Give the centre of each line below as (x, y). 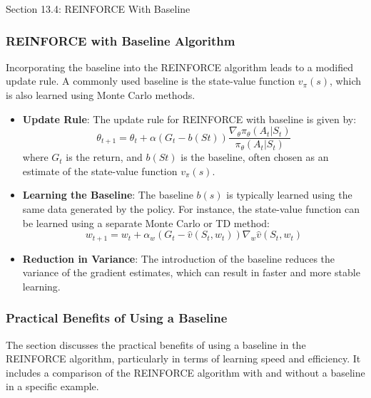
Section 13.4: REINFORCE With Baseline (98, 9)
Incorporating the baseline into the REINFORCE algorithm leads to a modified (179, 67)
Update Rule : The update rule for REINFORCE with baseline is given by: (189, 119)
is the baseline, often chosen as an (255, 157)
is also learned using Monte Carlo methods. (101, 95)
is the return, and (104, 157)
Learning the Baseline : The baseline (108, 195)
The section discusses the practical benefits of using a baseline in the (156, 344)
